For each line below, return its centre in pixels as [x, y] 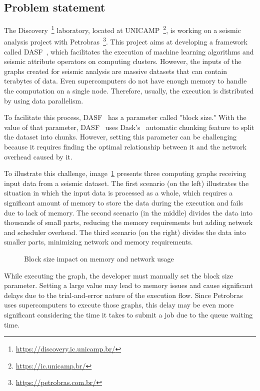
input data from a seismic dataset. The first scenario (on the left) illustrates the [126, 183]
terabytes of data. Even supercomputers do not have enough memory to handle [125, 81]
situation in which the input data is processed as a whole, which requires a [118, 193]
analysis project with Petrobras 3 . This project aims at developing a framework [126, 41]
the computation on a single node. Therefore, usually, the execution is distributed [129, 91]
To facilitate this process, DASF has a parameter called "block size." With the [125, 117]
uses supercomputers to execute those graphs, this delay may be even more [119, 305]
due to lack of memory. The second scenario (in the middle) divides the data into [128, 212]
